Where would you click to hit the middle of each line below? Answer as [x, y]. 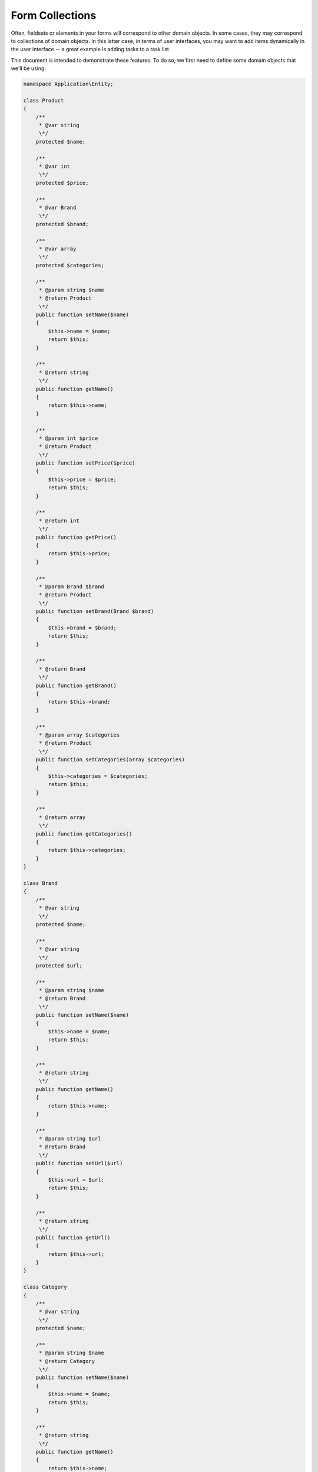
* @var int [54, 166]
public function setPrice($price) [85, 463]
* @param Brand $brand [71, 586]
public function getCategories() [84, 834]
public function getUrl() [73, 1237]
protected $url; [59, 965]
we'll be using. [29, 68]
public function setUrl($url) [79, 1163]
